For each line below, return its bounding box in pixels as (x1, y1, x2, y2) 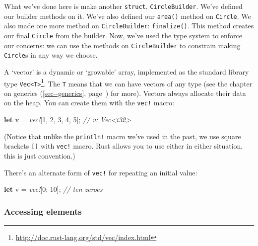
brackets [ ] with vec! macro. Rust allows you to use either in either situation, (4, 141, 243, 151)
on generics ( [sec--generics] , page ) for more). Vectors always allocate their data (4, 87, 246, 98)
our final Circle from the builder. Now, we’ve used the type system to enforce (4, 30, 243, 40)
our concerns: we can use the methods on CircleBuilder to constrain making (4, 40, 241, 50)
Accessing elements (4, 205, 82, 217)
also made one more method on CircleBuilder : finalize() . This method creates (4, 20, 254, 31)
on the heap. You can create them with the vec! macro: (4, 97, 174, 108)
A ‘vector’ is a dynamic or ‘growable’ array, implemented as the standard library (4, 66, 249, 77)
